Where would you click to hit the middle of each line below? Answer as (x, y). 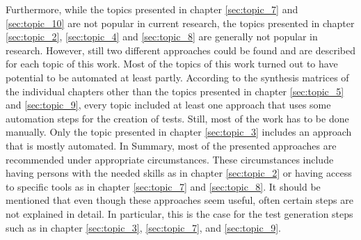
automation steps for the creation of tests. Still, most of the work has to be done (177, 118)
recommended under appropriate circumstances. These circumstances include (170, 159)
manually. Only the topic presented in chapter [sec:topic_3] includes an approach (179, 132)
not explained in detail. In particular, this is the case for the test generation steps (179, 213)
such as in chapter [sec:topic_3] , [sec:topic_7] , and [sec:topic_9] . (143, 227)
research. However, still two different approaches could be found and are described (181, 50)
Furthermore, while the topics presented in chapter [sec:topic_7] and (152, 9)
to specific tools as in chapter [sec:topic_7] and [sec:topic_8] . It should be (163, 186)
